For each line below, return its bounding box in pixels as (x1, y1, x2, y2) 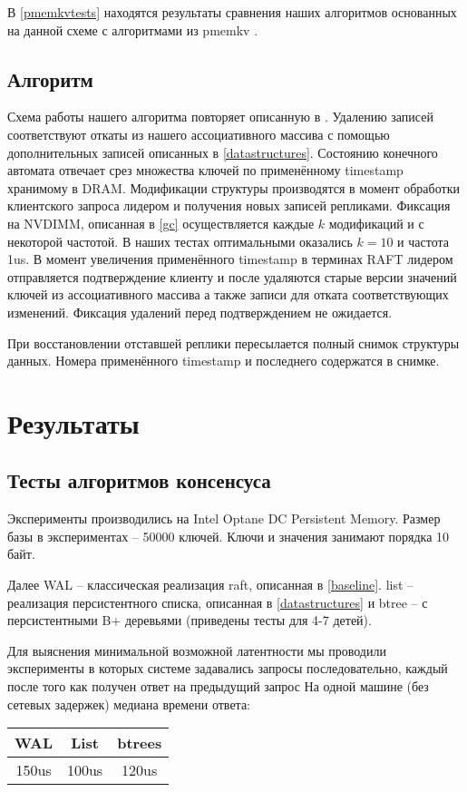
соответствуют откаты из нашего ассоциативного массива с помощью (7, 124, 390, 143)
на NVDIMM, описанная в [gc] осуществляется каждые (7, 213, 315, 232)
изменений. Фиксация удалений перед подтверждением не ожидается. (7, 302, 393, 321)
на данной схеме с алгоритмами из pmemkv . (7, 20, 258, 39)
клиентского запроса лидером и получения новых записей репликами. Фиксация (7, 196, 451, 215)
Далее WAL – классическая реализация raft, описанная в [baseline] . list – (7, 575, 414, 594)
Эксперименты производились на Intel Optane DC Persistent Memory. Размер (7, 509, 441, 528)
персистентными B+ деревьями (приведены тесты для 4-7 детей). (7, 611, 372, 630)
